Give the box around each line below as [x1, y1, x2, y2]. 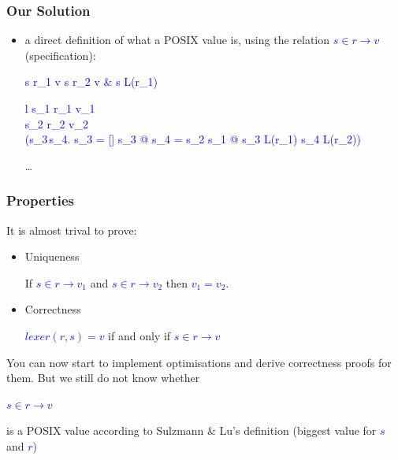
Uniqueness [24, 248, 80, 265]
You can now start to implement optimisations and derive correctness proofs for [6, 354, 392, 370]
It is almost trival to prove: [6, 221, 137, 238]
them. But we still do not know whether [6, 369, 200, 386]
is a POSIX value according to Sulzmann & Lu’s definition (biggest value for [6, 422, 377, 439]
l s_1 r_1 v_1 [24, 100, 95, 116]
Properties [6, 191, 74, 210]
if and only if [108, 327, 171, 343]
